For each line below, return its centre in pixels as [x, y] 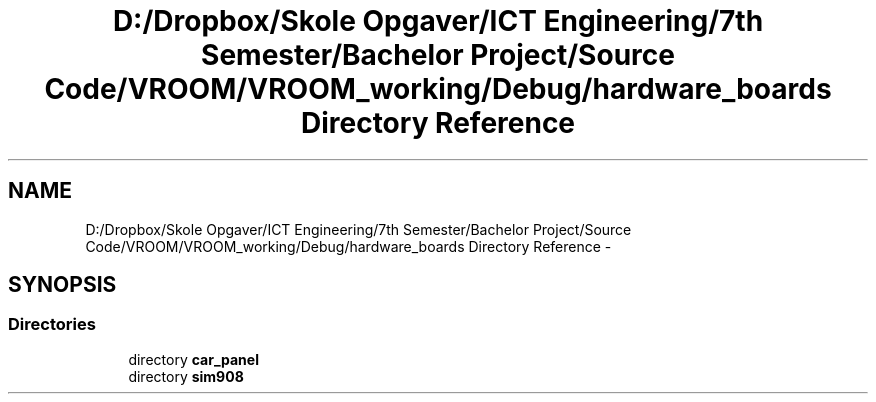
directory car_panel [193, 359]
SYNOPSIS [62, 285]
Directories [52, 324]
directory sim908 [186, 376]
